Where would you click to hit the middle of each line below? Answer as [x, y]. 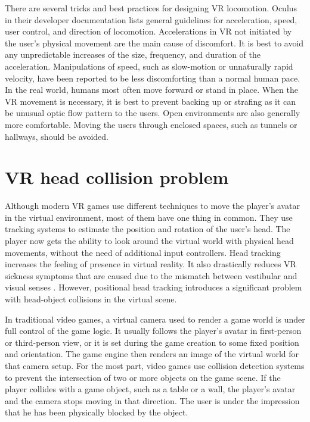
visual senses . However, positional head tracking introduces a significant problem [154, 287]
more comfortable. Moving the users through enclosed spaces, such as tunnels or [151, 124]
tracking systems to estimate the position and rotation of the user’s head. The [148, 229]
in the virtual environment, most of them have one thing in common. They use [149, 217]
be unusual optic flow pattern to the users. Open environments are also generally [153, 113]
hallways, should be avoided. [57, 136]
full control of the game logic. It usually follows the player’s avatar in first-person [153, 331]
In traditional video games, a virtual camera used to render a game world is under [155, 319]
